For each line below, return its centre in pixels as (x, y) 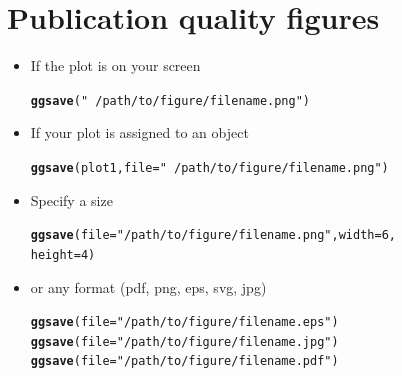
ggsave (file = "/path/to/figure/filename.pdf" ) (184, 361)
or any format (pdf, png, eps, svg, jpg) (148, 286)
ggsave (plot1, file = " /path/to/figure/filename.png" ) (209, 167)
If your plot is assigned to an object (139, 132)
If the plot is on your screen (115, 65)
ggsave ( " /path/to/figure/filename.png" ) (170, 100)
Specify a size (71, 199)
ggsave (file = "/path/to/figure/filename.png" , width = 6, (213, 235)
